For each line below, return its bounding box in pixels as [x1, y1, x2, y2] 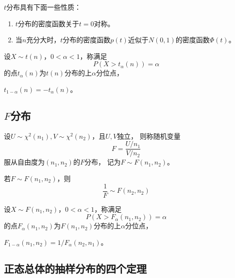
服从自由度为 [4, 157, 45, 167]
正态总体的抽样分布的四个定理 [4, 260, 147, 276]
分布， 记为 [84, 157, 121, 167]
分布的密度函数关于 [17, 18, 79, 28]
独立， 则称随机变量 [117, 130, 181, 141]
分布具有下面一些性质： [6, 2, 82, 12]
